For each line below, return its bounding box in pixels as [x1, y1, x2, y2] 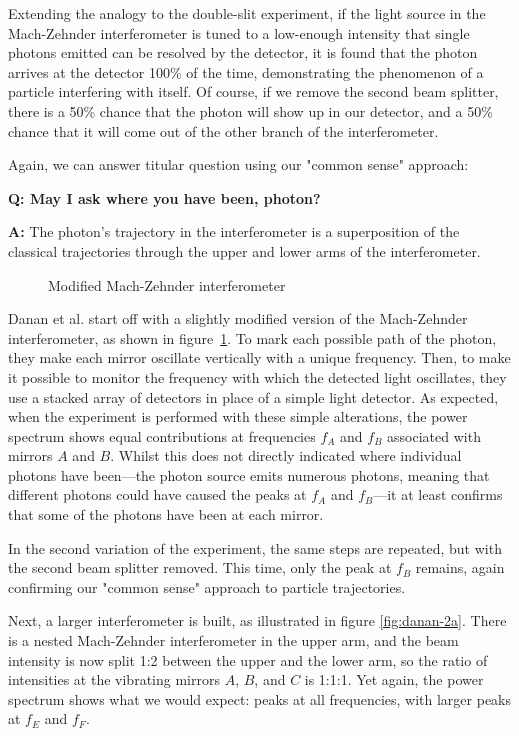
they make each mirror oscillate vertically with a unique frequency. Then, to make [8, 347, 511, 368]
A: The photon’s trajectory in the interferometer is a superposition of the [8, 221, 460, 242]
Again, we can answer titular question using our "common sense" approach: [8, 154, 469, 175]
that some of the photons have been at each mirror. [8, 504, 324, 525]
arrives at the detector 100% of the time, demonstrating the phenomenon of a [8, 61, 484, 82]
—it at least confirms [373, 484, 503, 505]
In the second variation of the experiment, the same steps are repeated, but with [8, 537, 502, 558]
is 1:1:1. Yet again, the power [304, 669, 484, 690]
